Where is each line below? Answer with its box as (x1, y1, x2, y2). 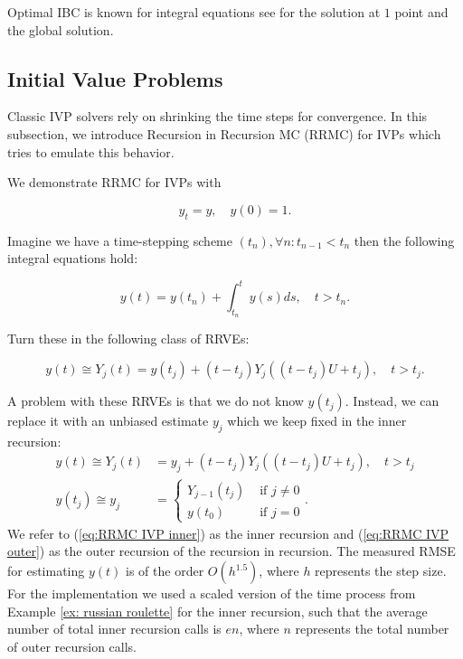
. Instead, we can (345, 391, 439, 410)
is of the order (126, 561, 204, 580)
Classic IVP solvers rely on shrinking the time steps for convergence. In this (7, 107, 428, 126)
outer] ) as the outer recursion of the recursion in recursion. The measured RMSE (7, 541, 456, 560)
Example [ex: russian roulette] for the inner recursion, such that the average (7, 601, 428, 620)
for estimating (7, 561, 85, 580)
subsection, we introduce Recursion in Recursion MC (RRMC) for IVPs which (7, 124, 441, 143)
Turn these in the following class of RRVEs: (7, 329, 250, 348)
